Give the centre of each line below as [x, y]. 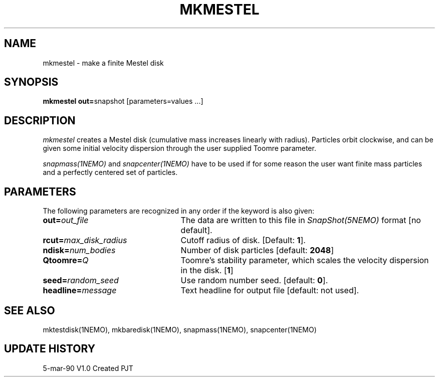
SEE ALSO [30, 310]
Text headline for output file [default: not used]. [270, 291]
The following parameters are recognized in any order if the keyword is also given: [179, 211]
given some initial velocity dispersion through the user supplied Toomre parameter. [179, 148]
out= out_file [66, 220]
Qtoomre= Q [66, 260]
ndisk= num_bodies [79, 250]
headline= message [80, 291]
